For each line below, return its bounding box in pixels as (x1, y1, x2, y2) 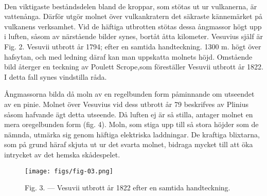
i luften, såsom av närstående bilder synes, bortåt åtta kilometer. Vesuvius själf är (4, 31, 263, 42)
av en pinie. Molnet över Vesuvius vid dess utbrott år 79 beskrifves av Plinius (4, 98, 248, 109)
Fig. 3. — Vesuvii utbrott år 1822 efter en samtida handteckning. (25, 182, 230, 193)
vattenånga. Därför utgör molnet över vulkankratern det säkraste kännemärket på (4, 11, 262, 22)
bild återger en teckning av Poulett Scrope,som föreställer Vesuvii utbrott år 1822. (4, 61, 263, 72)
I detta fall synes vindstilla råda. (4, 71, 107, 82)
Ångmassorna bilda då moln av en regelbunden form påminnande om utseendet (4, 88, 255, 99)
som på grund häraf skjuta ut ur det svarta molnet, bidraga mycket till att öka (4, 139, 253, 150)
